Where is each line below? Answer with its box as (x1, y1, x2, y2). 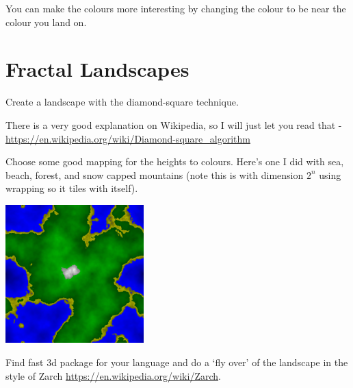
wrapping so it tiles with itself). (5, 181, 138, 195)
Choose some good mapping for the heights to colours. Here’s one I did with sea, (5, 154, 344, 169)
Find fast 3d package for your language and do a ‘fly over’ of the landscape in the (5, 355, 348, 369)
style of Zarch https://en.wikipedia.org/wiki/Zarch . (5, 368, 221, 383)
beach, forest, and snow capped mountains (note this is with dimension (5, 167, 304, 182)
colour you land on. (5, 14, 87, 29)
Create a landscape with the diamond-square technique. (5, 95, 239, 109)
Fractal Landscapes (5, 55, 189, 83)
